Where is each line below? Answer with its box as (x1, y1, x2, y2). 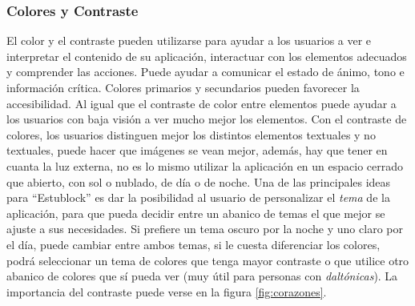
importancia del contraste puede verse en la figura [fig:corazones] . (6, 283, 327, 300)
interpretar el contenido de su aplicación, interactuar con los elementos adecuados (6, 47, 407, 64)
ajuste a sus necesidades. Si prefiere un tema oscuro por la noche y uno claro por (6, 220, 403, 237)
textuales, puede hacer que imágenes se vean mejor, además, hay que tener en (6, 142, 388, 159)
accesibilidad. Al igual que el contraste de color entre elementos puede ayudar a (6, 95, 397, 111)
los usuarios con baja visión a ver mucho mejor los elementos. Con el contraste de (6, 111, 407, 127)
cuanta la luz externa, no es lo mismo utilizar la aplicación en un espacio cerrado (6, 157, 404, 174)
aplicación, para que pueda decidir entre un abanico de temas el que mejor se (6, 204, 385, 221)
